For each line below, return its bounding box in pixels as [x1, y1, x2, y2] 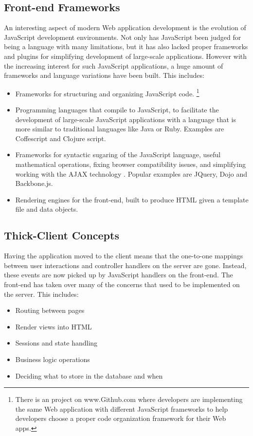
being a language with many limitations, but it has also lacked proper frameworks [4, 41, 248, 52]
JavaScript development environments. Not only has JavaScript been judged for [4, 32, 241, 42]
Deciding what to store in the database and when [15, 370, 163, 381]
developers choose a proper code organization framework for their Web [15, 413, 226, 423]
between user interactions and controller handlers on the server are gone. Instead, [4, 260, 247, 270]
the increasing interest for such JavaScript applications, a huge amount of [4, 60, 223, 71]
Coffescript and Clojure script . [15, 133, 106, 143]
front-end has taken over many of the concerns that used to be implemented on [4, 279, 240, 289]
